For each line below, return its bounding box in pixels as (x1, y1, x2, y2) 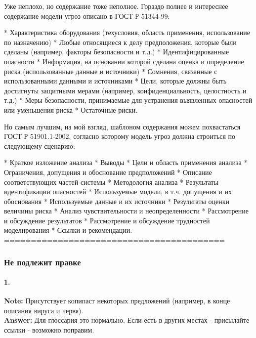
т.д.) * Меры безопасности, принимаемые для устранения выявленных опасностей (4, 95, 253, 105)
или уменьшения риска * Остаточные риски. (4, 104, 138, 115)
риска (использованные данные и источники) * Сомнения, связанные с (4, 66, 217, 76)
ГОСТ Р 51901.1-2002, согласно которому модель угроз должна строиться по (4, 131, 236, 141)
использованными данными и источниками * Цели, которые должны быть (4, 76, 227, 86)
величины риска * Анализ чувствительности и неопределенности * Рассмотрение (4, 206, 249, 216)
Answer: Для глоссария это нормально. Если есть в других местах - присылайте (4, 315, 250, 325)
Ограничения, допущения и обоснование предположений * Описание (4, 167, 212, 177)
